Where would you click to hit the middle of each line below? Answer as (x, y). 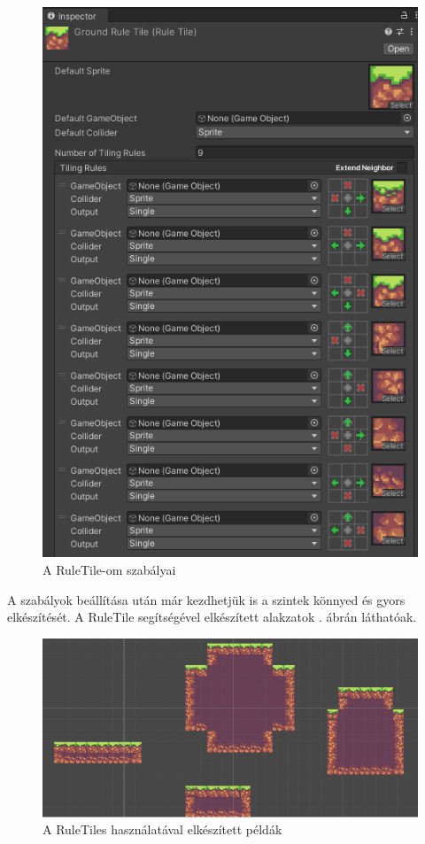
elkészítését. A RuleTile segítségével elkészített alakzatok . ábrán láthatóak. (212, 617)
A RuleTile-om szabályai (109, 569)
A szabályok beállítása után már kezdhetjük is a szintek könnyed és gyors (206, 599)
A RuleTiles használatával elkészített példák (162, 829)
